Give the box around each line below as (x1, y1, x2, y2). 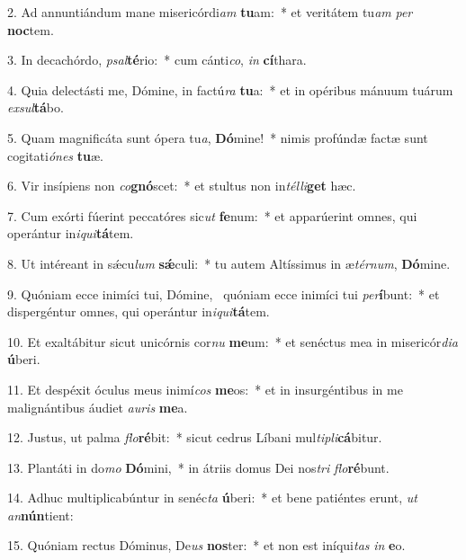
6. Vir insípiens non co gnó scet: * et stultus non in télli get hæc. (7, 176, 356, 195)
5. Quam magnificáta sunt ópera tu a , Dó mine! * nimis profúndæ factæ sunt (7, 128, 428, 147)
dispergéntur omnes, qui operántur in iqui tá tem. (7, 302, 270, 321)
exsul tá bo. (7, 98, 64, 117)
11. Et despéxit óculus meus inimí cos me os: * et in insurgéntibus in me (7, 379, 403, 398)
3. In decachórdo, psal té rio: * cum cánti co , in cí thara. (7, 50, 307, 69)
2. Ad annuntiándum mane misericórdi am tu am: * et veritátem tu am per (7, 3, 413, 21)
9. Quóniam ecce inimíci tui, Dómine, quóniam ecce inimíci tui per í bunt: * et (7, 284, 440, 303)
